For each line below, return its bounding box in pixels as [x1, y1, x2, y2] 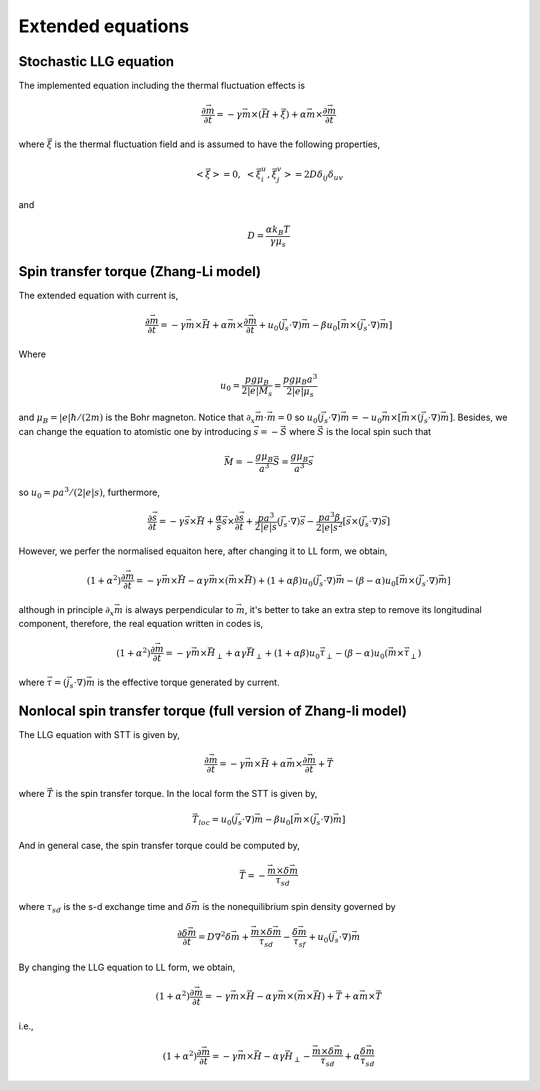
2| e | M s [241, 385, 273, 399]
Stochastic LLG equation [18, 53, 175, 70]
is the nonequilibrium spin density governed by [202, 900, 396, 912]
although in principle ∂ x [18, 603, 115, 618]
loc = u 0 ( [198, 813, 235, 827]
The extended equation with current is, [18, 290, 179, 302]
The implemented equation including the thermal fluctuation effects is [18, 80, 305, 92]
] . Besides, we [448, 411, 508, 424]
